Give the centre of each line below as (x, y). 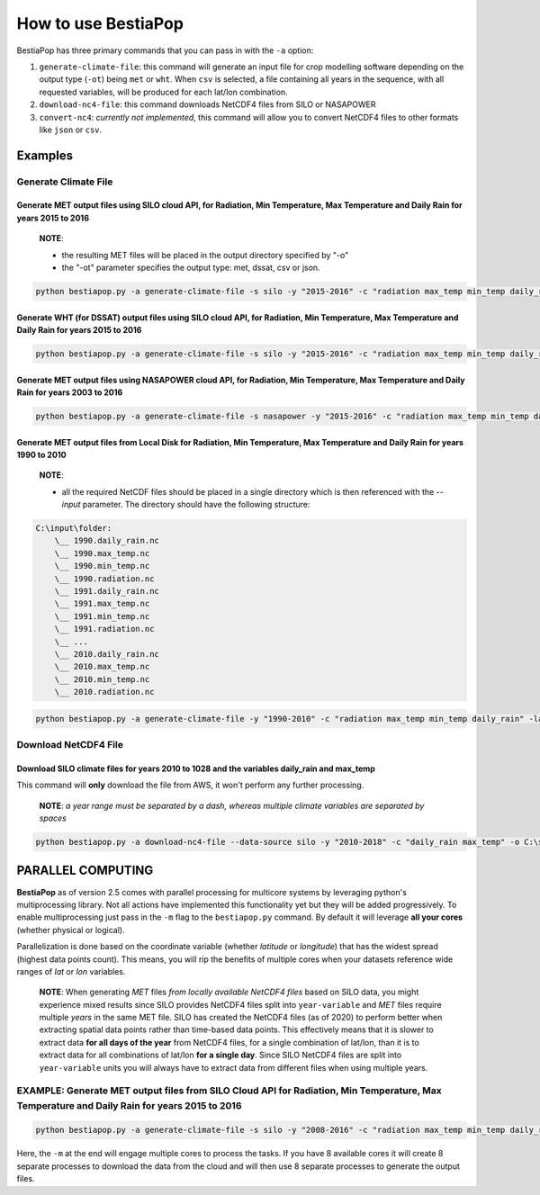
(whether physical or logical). (71, 930)
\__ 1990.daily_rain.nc (107, 541)
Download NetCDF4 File (70, 745)
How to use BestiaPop (100, 23)
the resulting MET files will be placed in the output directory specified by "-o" (205, 255)
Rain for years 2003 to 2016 (70, 392)
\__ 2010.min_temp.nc (102, 679)
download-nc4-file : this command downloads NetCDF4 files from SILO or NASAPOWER (207, 104)
